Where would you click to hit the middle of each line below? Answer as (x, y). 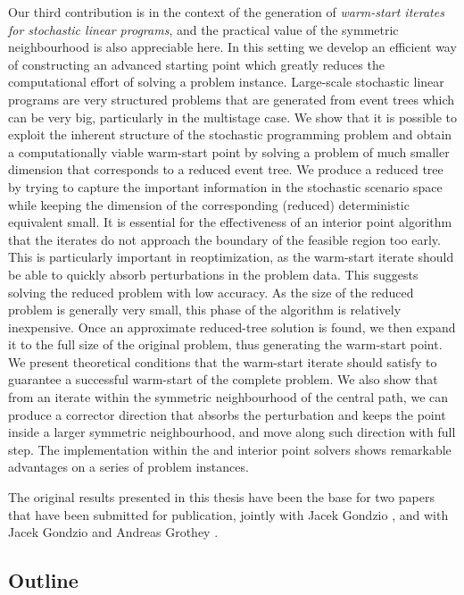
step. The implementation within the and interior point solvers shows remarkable (230, 449)
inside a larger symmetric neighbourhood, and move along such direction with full (232, 432)
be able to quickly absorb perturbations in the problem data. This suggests (213, 274)
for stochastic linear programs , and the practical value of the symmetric (203, 29)
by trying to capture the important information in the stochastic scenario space (225, 186)
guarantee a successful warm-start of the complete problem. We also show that (223, 379)
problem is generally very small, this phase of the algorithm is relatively (205, 310)
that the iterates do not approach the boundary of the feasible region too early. (224, 239)
